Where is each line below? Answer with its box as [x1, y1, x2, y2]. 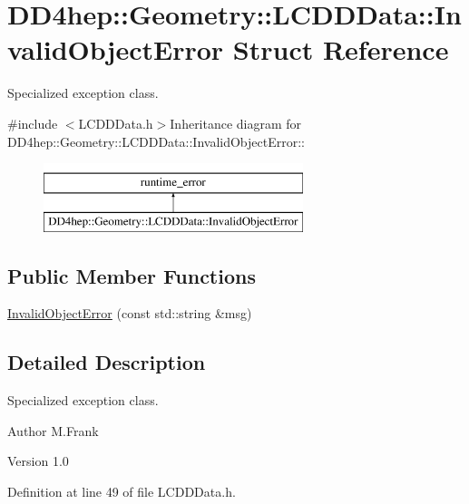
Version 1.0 [7, 451, 69, 470]
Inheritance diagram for [170, 113, 302, 132]
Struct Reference [232, 31, 449, 68]
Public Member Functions [7, 261, 256, 289]
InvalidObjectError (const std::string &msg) [7, 304, 252, 323]
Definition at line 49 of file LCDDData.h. [7, 482, 236, 501]
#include [7, 113, 58, 132]
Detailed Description [7, 348, 206, 376]
